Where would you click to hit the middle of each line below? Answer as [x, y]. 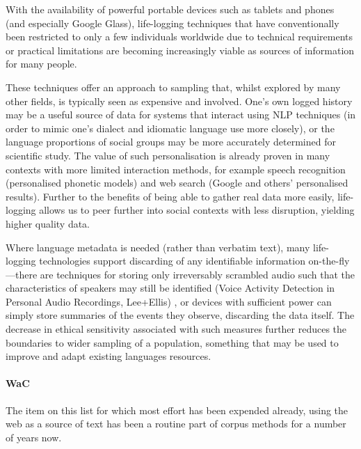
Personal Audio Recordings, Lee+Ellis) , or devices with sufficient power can [169, 301]
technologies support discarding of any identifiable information [172, 261]
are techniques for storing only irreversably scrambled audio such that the [197, 274]
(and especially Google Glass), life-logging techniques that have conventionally [173, 23]
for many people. [41, 64]
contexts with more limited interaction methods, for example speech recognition [176, 169]
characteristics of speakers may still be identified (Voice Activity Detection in [170, 288]
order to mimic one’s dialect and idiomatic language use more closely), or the [170, 128]
